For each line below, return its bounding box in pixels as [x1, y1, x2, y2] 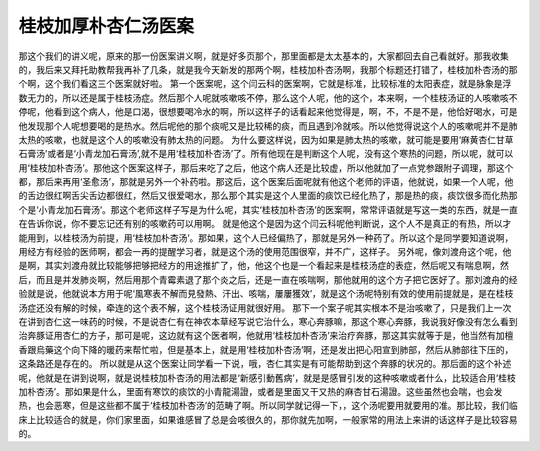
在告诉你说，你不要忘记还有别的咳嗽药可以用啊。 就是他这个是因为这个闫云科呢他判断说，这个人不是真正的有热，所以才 [18, 218, 512, 230]
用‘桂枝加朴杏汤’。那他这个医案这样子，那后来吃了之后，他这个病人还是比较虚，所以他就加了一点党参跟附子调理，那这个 [18, 161, 514, 174]
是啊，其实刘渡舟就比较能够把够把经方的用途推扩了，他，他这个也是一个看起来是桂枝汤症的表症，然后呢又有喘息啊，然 [18, 260, 509, 272]
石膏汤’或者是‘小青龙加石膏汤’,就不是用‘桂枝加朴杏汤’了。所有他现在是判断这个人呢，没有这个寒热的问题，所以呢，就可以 [18, 148, 514, 160]
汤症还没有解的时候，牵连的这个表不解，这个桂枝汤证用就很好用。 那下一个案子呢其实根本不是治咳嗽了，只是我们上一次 [18, 301, 512, 314]
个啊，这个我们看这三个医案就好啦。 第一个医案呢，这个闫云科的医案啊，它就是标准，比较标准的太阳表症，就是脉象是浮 [18, 78, 512, 90]
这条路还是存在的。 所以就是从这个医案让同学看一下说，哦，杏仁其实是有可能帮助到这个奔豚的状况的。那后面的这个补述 [18, 358, 512, 370]
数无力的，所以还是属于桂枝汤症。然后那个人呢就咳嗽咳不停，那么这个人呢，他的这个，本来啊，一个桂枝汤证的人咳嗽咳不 [18, 91, 518, 104]
